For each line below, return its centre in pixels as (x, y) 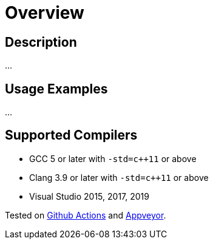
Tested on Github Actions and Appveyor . (86, 215)
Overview (45, 13)
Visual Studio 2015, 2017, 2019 (89, 196)
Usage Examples (56, 89)
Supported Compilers (71, 135)
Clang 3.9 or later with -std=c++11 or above (119, 177)
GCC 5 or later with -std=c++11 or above (113, 158)
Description (41, 42)
